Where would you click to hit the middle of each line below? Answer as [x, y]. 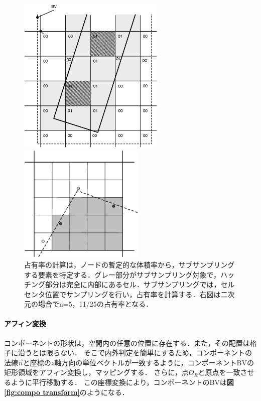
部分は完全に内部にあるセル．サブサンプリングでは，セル [140, 284]
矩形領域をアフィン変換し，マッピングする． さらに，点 [96, 372]
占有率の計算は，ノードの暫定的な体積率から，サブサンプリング [129, 264]
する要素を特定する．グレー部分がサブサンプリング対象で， [122, 274]
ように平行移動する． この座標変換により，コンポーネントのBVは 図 [122, 382]
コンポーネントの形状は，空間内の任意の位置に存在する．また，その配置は [127, 343]
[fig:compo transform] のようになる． [67, 392]
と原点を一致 [219, 372]
